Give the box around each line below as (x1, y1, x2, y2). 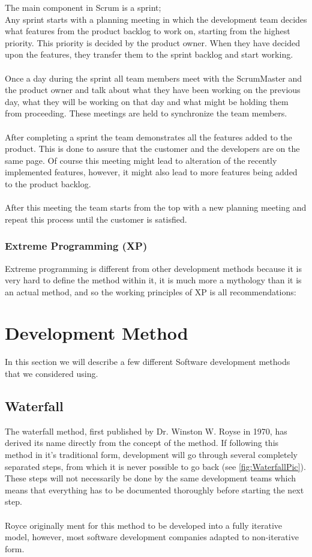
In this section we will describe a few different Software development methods (5, 355, 290, 368)
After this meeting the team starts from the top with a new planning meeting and (5, 201, 307, 214)
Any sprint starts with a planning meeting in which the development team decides (5, 13, 307, 25)
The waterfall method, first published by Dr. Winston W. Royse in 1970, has (5, 424, 287, 437)
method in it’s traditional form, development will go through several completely (5, 448, 298, 460)
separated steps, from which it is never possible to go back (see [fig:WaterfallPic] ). (5, 460, 306, 472)
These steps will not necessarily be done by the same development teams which (5, 472, 296, 484)
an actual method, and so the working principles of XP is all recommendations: (5, 285, 296, 298)
